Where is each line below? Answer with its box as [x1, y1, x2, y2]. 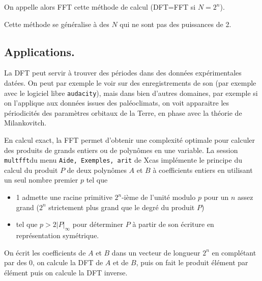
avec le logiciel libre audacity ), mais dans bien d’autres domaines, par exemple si [4, 87, 258, 98]
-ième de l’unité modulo [122, 192, 196, 202]
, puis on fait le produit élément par [136, 257, 248, 268]
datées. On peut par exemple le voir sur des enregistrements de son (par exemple [4, 77, 256, 88]
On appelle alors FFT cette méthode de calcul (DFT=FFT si [4, 2, 196, 12]
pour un [203, 192, 229, 202]
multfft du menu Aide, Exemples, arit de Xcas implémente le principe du [4, 155, 242, 165]
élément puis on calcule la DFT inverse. [4, 267, 128, 277]
